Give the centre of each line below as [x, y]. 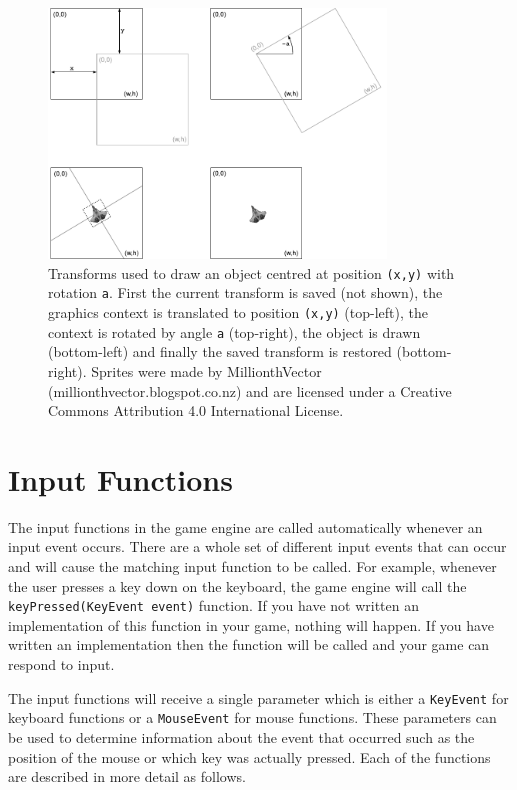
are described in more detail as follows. [127, 776]
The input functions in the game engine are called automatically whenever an [245, 526]
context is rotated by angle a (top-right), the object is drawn [234, 331]
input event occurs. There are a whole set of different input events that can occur [257, 546]
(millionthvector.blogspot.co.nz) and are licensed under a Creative [250, 390]
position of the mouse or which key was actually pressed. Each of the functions [249, 756]
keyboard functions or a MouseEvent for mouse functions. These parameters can [252, 717]
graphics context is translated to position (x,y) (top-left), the [238, 312]
